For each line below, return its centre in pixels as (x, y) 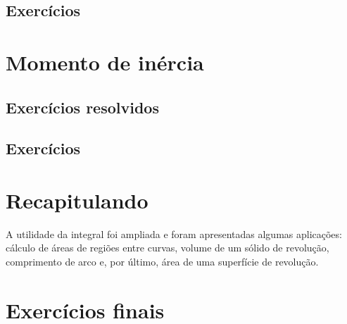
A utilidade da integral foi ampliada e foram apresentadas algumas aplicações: (174, 233)
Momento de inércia (105, 62)
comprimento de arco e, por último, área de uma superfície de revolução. (162, 262)
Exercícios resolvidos (82, 107)
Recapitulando (77, 200)
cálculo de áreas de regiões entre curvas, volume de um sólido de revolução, (168, 248)
